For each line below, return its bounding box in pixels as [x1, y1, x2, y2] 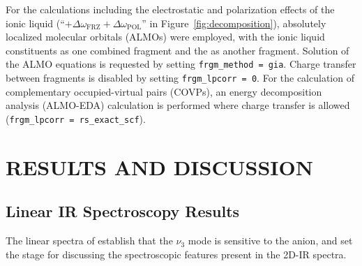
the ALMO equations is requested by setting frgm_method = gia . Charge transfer [6, 57, 356, 71]
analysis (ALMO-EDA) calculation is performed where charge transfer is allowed [6, 98, 350, 112]
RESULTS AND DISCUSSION [6, 152, 313, 181]
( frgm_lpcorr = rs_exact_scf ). [6, 111, 146, 126]
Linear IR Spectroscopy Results [6, 200, 240, 222]
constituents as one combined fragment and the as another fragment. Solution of [6, 43, 349, 57]
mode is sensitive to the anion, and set [188, 233, 353, 248]
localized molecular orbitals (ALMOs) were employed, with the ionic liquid [6, 29, 325, 44]
